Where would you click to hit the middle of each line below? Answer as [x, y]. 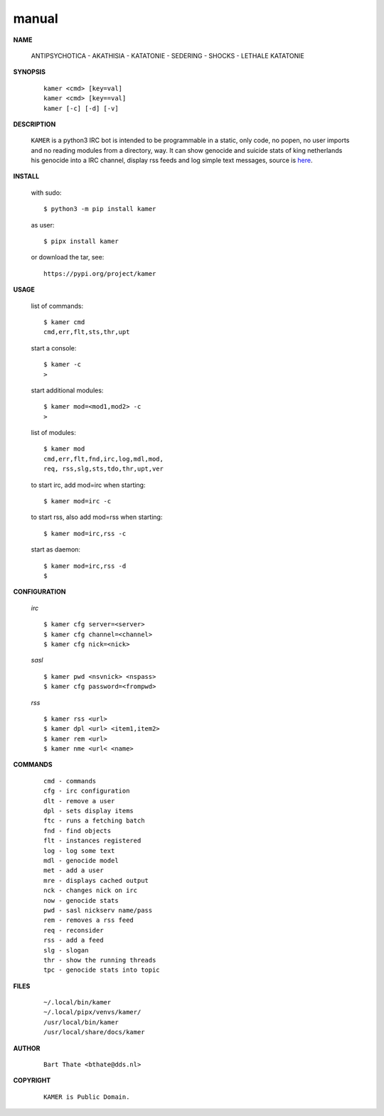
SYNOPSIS [30, 72]
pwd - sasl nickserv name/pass [98, 910]
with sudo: [46, 193]
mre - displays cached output [96, 880]
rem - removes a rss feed [89, 920]
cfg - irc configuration [87, 791]
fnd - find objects [78, 831]
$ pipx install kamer [81, 241]
